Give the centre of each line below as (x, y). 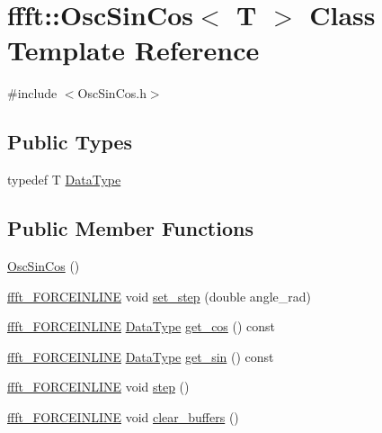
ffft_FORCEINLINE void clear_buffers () (123, 416)
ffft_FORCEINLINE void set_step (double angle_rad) (159, 296)
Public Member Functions (130, 228)
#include (32, 93)
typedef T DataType (64, 180)
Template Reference (133, 50)
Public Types (70, 142)
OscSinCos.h (112, 93)
